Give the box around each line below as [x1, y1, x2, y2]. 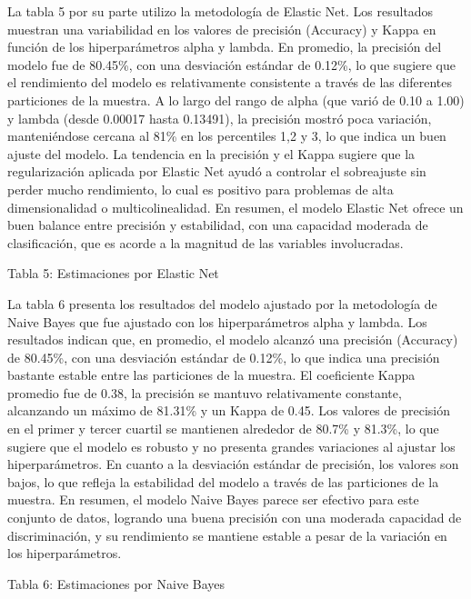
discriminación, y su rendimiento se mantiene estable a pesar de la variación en [7, 525, 447, 544]
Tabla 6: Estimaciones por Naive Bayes [7, 574, 225, 593]
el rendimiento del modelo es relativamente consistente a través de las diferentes [7, 73, 452, 92]
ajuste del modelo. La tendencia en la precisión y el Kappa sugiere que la [7, 144, 416, 163]
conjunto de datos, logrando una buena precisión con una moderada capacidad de [7, 508, 462, 527]
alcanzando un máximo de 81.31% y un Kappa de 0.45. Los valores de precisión [7, 401, 450, 420]
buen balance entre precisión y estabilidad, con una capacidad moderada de [7, 215, 428, 235]
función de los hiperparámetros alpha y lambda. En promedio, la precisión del [7, 37, 442, 56]
